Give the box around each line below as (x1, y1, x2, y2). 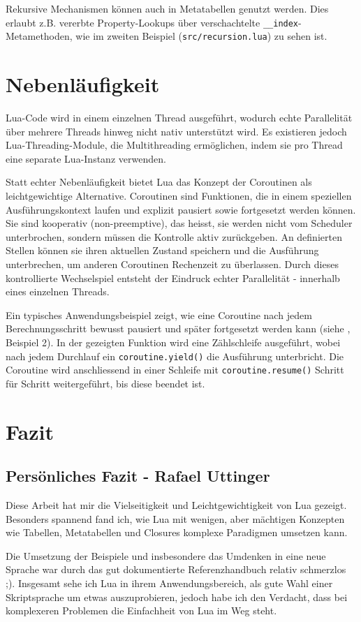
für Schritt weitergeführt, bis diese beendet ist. (6, 376, 205, 390)
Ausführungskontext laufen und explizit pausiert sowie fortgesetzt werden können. (6, 202, 356, 216)
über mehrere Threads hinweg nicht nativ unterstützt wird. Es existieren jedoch (6, 124, 347, 138)
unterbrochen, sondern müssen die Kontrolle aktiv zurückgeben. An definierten (6, 229, 342, 244)
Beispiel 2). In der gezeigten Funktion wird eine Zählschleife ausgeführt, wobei (6, 334, 341, 349)
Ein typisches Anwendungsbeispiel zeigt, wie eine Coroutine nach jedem (6, 307, 312, 322)
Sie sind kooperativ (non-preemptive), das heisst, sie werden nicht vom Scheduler (6, 216, 353, 230)
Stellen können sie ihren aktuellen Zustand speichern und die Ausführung (6, 243, 319, 258)
